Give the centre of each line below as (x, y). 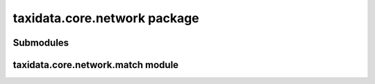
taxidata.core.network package (106, 18)
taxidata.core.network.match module (96, 65)
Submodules (41, 43)
